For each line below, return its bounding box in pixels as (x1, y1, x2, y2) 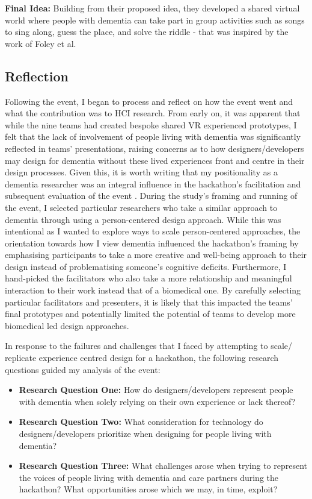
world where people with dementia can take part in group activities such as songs (5, 13, 305, 26)
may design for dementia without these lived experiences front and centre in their (5, 154, 305, 166)
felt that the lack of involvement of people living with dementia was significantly (5, 130, 301, 143)
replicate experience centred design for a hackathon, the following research (5, 351, 278, 364)
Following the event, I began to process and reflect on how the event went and (5, 95, 293, 107)
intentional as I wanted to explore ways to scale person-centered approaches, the (5, 225, 301, 237)
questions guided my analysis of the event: (5, 363, 161, 375)
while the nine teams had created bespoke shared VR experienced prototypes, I (5, 118, 297, 131)
